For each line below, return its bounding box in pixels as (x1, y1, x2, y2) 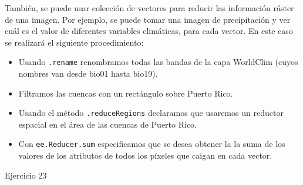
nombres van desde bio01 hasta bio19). (18, 67, 158, 80)
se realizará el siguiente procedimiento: (5, 36, 144, 48)
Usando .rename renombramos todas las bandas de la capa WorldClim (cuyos (18, 56, 298, 68)
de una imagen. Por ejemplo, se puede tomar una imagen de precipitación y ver (5, 13, 291, 25)
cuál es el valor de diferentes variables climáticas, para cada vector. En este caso (5, 25, 293, 37)
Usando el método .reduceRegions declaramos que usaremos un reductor (18, 107, 284, 119)
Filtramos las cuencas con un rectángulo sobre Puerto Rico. (18, 87, 233, 99)
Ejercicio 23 (5, 169, 47, 181)
